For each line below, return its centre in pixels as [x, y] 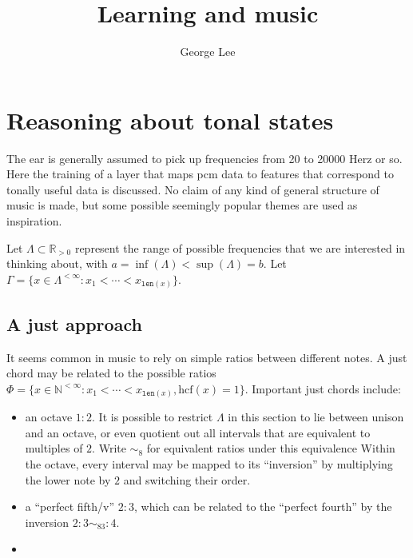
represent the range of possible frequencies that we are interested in [240, 247]
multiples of [54, 448]
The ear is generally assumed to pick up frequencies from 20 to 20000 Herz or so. [205, 158]
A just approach [74, 323]
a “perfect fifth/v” [70, 506]
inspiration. [34, 221]
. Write [109, 448]
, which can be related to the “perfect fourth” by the [263, 506]
